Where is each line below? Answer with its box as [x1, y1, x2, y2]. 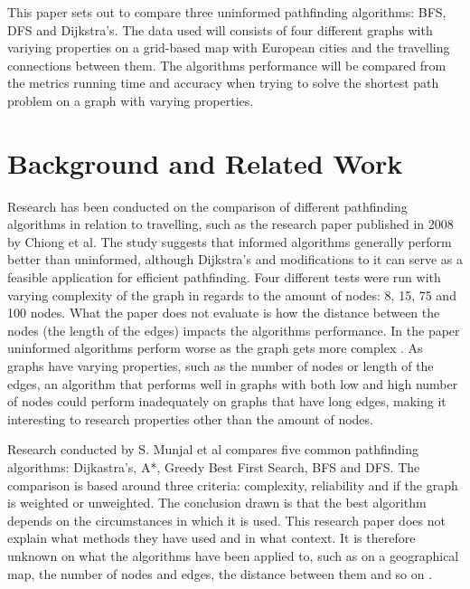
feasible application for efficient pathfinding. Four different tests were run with [7, 268, 441, 287]
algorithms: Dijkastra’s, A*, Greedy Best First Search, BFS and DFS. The [7, 458, 420, 476]
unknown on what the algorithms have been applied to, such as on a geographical [7, 546, 459, 565]
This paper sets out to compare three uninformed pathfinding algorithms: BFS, [7, 3, 446, 21]
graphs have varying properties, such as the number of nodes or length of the [7, 356, 434, 375]
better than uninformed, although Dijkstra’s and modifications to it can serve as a [7, 250, 463, 269]
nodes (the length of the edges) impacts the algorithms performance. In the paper [7, 320, 460, 339]
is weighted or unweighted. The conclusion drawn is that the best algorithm [7, 493, 427, 512]
